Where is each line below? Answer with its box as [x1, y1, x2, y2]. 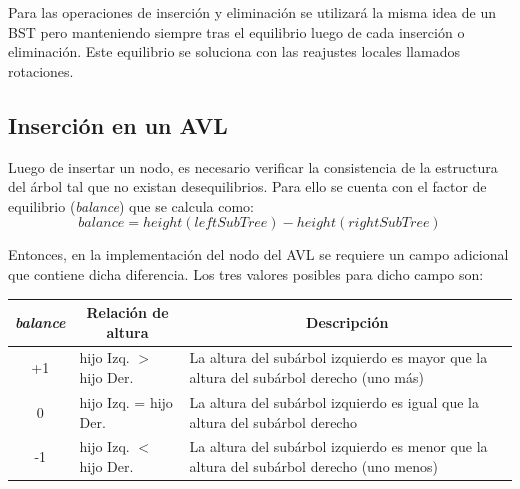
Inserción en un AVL [8, 109, 228, 140]
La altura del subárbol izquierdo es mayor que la [189, 347, 488, 368]
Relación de [86, 302, 169, 323]
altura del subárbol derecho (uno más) [189, 367, 424, 388]
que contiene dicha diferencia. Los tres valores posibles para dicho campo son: [8, 263, 484, 284]
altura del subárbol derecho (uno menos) [189, 455, 438, 476]
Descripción [306, 311, 389, 332]
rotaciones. [8, 60, 74, 81]
